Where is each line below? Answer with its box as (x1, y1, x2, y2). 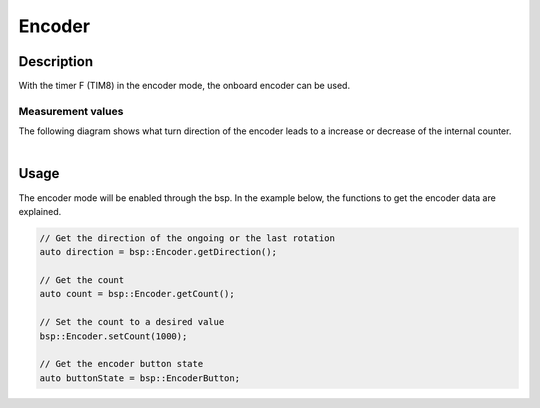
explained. (18, 205, 62, 217)
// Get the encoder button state (39, 358, 204, 370)
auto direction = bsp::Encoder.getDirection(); (39, 246, 277, 258)
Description (18, 53, 94, 70)
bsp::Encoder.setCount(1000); (39, 330, 188, 342)
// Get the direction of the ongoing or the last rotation (39, 232, 335, 244)
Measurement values (18, 104, 124, 118)
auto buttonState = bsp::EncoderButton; (39, 372, 240, 384)
